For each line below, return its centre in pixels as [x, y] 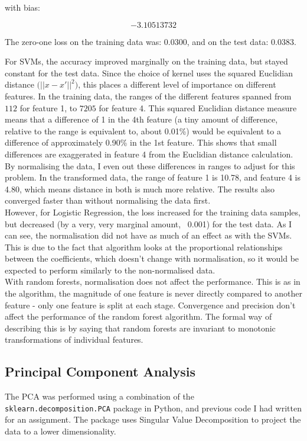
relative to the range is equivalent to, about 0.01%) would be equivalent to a [143, 131]
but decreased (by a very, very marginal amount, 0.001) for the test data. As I [148, 223]
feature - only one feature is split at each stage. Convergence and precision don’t [150, 305]
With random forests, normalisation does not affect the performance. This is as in [153, 281]
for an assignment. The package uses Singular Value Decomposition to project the [153, 419]
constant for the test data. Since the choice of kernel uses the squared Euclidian [149, 73]
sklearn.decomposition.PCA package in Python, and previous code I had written [153, 408]
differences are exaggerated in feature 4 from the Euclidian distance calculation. [149, 154]
